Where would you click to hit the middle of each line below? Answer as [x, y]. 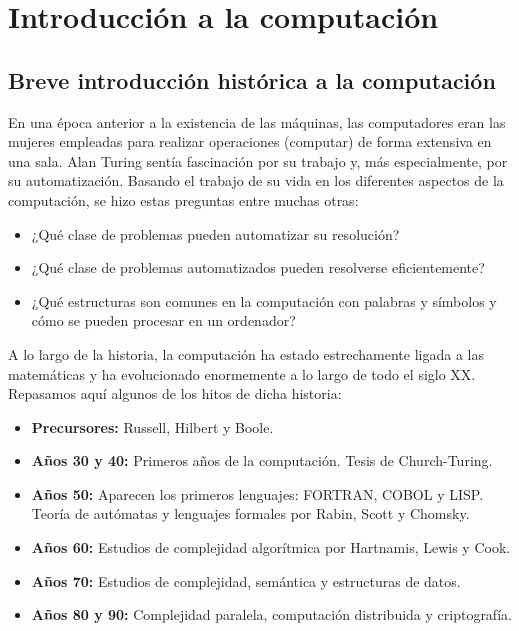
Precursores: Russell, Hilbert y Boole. [152, 426]
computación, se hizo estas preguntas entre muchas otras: [183, 199]
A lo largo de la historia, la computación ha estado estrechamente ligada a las [246, 353]
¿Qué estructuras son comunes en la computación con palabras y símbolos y [264, 300]
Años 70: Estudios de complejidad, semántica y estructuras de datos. [246, 580]
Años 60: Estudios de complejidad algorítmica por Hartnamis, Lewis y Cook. [271, 547]
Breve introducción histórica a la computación [252, 79]
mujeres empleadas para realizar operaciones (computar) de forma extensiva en [250, 141]
